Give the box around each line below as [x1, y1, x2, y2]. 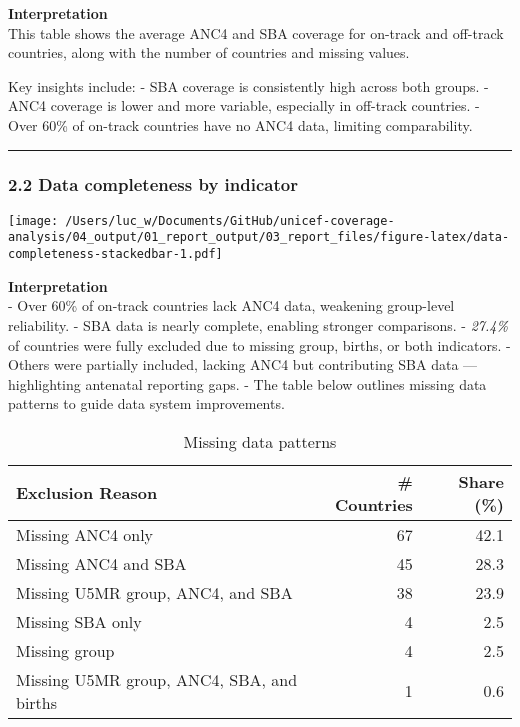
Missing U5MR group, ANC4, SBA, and [16, 667, 298, 691]
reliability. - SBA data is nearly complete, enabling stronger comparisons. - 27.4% [8, 314, 508, 335]
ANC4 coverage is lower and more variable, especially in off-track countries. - [8, 95, 480, 116]
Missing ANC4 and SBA [16, 551, 187, 575]
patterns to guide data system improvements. [8, 393, 285, 414]
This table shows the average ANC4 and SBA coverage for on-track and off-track [8, 22, 504, 43]
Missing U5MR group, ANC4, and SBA [16, 580, 293, 604]
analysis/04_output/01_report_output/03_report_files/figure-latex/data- [8, 230, 510, 245]
